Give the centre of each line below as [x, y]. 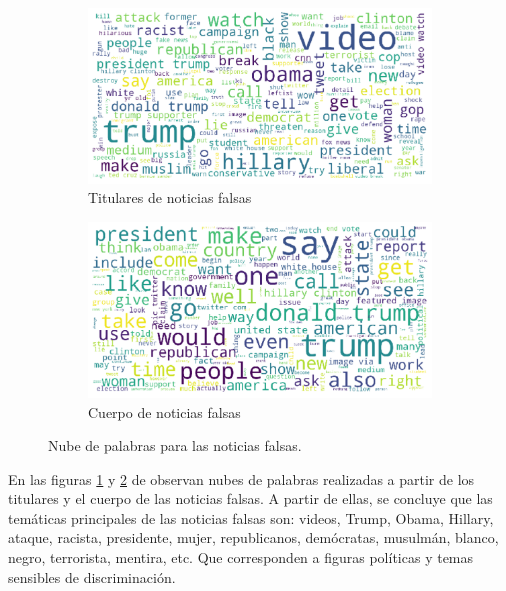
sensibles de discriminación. [92, 576]
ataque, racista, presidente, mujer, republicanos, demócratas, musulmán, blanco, [253, 537]
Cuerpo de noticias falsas [164, 411]
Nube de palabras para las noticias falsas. [175, 445]
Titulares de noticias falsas [170, 197]
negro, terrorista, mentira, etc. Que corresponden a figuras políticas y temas [241, 557]
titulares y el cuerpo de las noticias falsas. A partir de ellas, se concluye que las [250, 498]
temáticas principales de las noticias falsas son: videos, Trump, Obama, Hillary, [251, 517]
